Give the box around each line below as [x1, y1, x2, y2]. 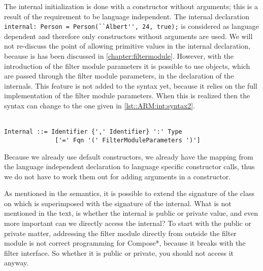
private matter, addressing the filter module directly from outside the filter [4, 227, 237, 238]
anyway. [4, 257, 29, 268]
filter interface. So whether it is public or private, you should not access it [4, 247, 234, 258]
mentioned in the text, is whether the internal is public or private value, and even [4, 208, 258, 218]
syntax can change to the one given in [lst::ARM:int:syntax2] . [4, 100, 195, 110]
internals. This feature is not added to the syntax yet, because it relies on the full [4, 80, 257, 91]
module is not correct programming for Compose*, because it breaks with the [4, 238, 246, 248]
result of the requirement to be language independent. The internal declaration [4, 11, 249, 21]
